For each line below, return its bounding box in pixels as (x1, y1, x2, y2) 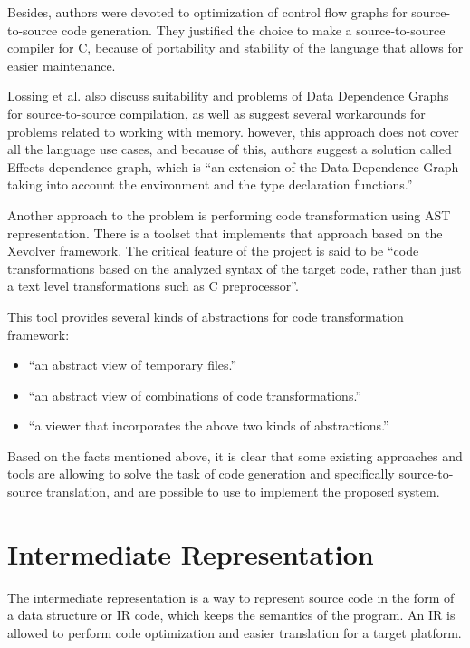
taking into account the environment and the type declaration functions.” (7, 175, 413, 194)
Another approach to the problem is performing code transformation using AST (7, 205, 451, 224)
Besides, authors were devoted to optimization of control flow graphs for (7, 3, 408, 21)
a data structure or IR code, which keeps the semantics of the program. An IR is (7, 605, 456, 624)
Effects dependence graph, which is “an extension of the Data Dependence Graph (7, 157, 459, 176)
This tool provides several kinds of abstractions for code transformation (7, 306, 404, 325)
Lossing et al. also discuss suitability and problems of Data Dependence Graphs (7, 86, 449, 105)
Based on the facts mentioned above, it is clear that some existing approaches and (7, 446, 463, 465)
